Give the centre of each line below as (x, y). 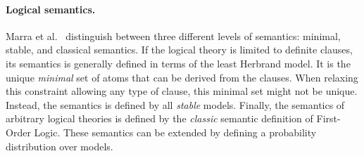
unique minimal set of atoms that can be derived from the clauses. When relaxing (182, 77)
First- (328, 118)
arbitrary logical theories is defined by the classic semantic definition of (159, 118)
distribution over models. (59, 146)
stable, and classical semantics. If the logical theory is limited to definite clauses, (179, 50)
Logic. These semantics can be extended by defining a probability (175, 132)
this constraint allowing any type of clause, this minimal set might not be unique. (182, 91)
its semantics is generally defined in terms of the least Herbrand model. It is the (178, 63)
